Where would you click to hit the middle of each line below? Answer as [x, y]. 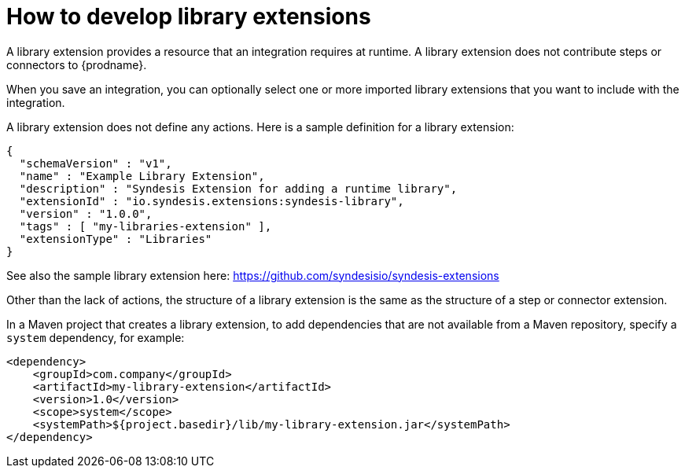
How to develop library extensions [189, 17]
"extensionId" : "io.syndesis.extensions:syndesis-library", [212, 201]
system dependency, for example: [96, 337]
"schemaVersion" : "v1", [96, 163]
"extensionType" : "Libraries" [116, 239]
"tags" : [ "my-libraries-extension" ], [145, 226]
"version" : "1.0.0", [86, 213]
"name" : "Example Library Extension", [142, 176]
